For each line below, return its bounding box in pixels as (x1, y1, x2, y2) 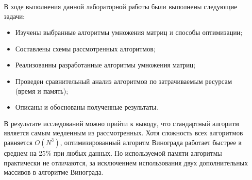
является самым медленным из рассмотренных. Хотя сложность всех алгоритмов (4, 128, 243, 138)
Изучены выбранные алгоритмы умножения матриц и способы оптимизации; (15, 27, 243, 37)
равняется (4, 137, 33, 147)
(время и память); (15, 85, 68, 96)
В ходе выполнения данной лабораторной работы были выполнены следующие (4, 1, 237, 11)
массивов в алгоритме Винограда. (4, 167, 103, 177)
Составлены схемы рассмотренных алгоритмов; (15, 43, 155, 53)
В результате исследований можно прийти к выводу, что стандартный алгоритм (4, 118, 239, 128)
